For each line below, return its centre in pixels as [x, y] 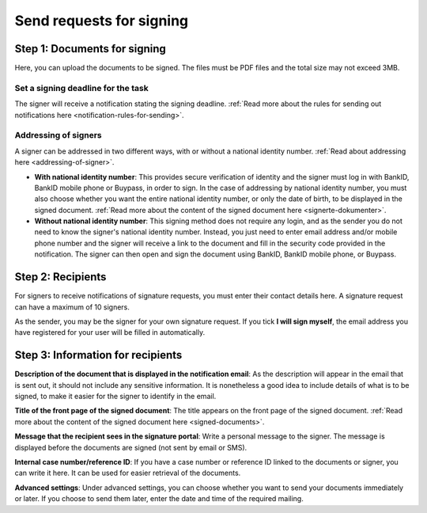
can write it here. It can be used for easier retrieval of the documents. [128, 473]
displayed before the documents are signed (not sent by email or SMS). [131, 447]
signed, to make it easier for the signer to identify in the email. [115, 397]
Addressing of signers [58, 135]
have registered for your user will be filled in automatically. [110, 332]
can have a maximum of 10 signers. [72, 307]
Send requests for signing [102, 21]
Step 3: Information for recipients [98, 355]
